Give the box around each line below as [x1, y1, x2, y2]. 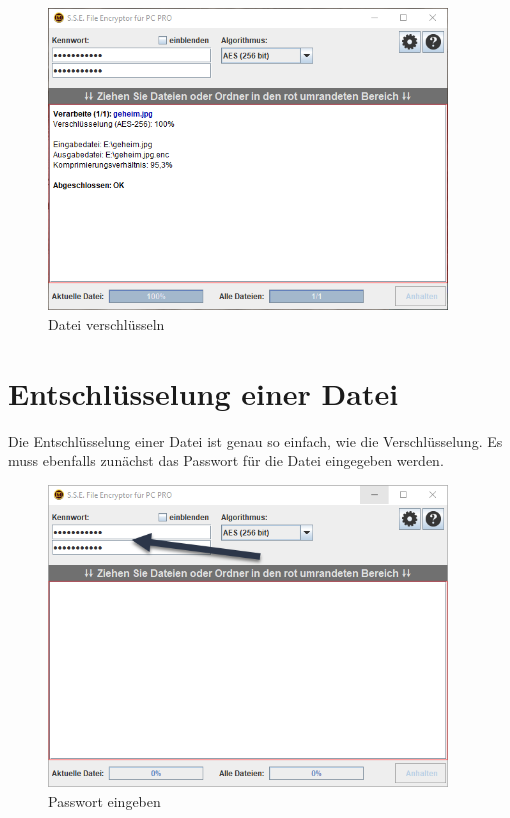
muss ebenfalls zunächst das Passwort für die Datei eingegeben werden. [8, 450, 444, 471]
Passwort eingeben [48, 790, 161, 811]
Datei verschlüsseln [48, 313, 165, 334]
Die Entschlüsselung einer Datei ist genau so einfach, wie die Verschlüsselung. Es [8, 430, 503, 451]
